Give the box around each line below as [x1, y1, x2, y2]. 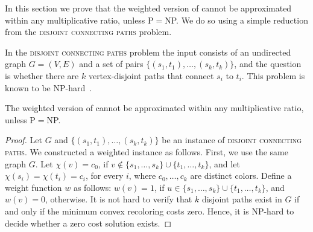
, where [128, 169, 156, 182]
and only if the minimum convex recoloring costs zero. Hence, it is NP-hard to [5, 204, 294, 217]
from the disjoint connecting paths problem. [5, 25, 172, 38]
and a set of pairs [79, 57, 144, 70]
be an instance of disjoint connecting [162, 134, 302, 146]
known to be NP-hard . [5, 81, 92, 94]
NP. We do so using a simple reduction [165, 13, 308, 26]
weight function [5, 181, 62, 193]
